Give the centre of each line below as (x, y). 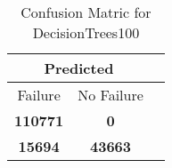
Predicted (79, 68)
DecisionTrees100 (86, 32)
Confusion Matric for (86, 12)
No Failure (111, 95)
